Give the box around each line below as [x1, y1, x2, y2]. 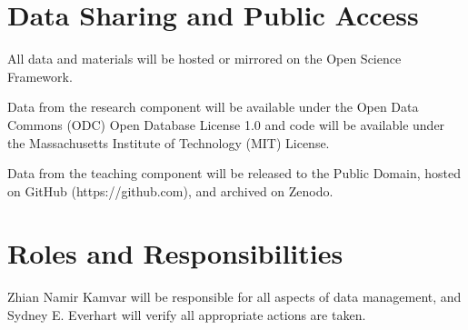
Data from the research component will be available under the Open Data [7, 97, 419, 116]
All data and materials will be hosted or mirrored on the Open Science [7, 49, 402, 68]
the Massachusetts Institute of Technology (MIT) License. [7, 133, 330, 152]
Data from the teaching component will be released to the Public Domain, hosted [7, 164, 461, 183]
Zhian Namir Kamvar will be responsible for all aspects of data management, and [7, 287, 462, 306]
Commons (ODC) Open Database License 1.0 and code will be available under [7, 115, 445, 134]
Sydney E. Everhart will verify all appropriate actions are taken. [7, 305, 366, 324]
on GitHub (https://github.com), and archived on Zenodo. [7, 181, 334, 200]
